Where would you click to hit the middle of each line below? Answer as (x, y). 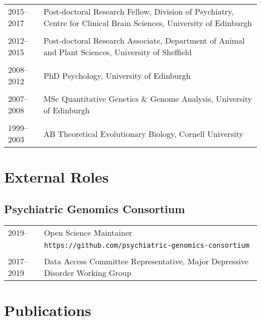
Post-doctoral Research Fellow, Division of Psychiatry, (139, 11)
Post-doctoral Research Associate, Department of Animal (144, 40)
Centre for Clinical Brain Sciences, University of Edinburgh (148, 23)
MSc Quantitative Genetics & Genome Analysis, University (148, 99)
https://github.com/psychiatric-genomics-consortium (147, 245)
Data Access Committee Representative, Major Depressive (146, 261)
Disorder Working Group (88, 272)
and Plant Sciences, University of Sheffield (117, 52)
